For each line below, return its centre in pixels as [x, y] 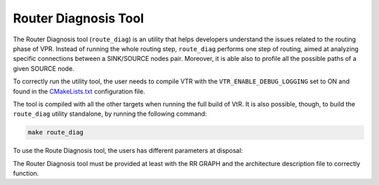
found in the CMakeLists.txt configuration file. [79, 91]
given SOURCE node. [44, 68]
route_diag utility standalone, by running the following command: [110, 114]
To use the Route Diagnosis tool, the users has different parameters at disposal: [128, 151]
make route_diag [56, 132]
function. [26, 173]
